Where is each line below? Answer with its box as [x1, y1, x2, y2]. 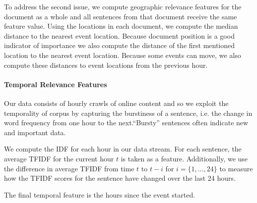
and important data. [4, 127, 66, 137]
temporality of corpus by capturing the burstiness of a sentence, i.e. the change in [4, 107, 253, 118]
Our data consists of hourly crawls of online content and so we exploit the [4, 98, 229, 108]
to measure [219, 163, 253, 173]
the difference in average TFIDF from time [4, 163, 134, 173]
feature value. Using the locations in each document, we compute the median [4, 21, 238, 31]
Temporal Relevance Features [4, 79, 107, 89]
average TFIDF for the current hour [4, 153, 114, 163]
